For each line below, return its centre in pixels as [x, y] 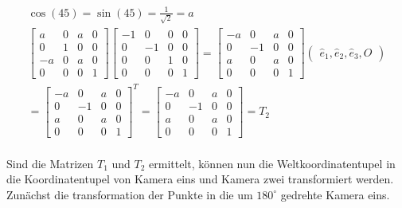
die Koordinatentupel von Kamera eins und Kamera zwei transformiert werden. [200, 179]
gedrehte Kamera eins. [335, 194]
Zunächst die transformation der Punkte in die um [130, 194]
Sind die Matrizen [50, 163]
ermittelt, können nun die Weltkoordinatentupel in [272, 163]
